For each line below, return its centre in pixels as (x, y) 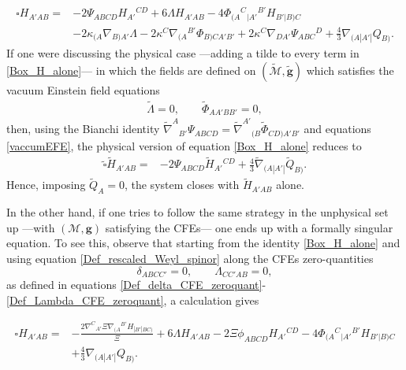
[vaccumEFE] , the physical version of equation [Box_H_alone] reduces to (184, 145)
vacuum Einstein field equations (83, 90)
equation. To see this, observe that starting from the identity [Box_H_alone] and (203, 243)
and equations (337, 129)
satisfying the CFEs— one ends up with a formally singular (249, 227)
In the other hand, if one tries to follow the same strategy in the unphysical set (197, 212)
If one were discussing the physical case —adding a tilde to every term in (183, 53)
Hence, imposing (46, 185)
